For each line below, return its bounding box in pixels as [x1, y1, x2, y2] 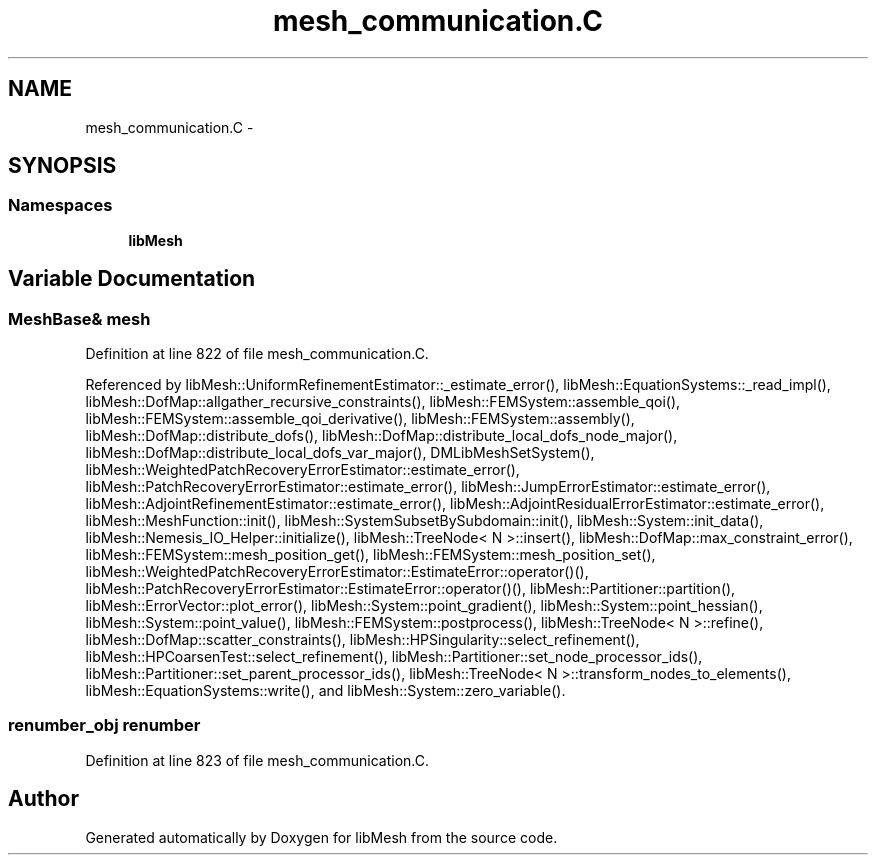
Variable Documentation [8, 266, 256, 292]
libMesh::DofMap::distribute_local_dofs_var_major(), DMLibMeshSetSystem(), [85, 444, 595, 462]
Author [8, 786, 79, 812]
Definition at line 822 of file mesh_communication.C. [85, 345, 429, 363]
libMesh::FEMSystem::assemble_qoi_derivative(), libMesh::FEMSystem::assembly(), [85, 410, 635, 428]
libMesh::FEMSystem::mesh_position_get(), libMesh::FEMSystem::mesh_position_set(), [85, 546, 656, 564]
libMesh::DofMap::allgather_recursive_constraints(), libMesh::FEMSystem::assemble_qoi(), [85, 393, 681, 411]
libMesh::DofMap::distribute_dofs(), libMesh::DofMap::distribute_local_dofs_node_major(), [85, 427, 678, 445]
